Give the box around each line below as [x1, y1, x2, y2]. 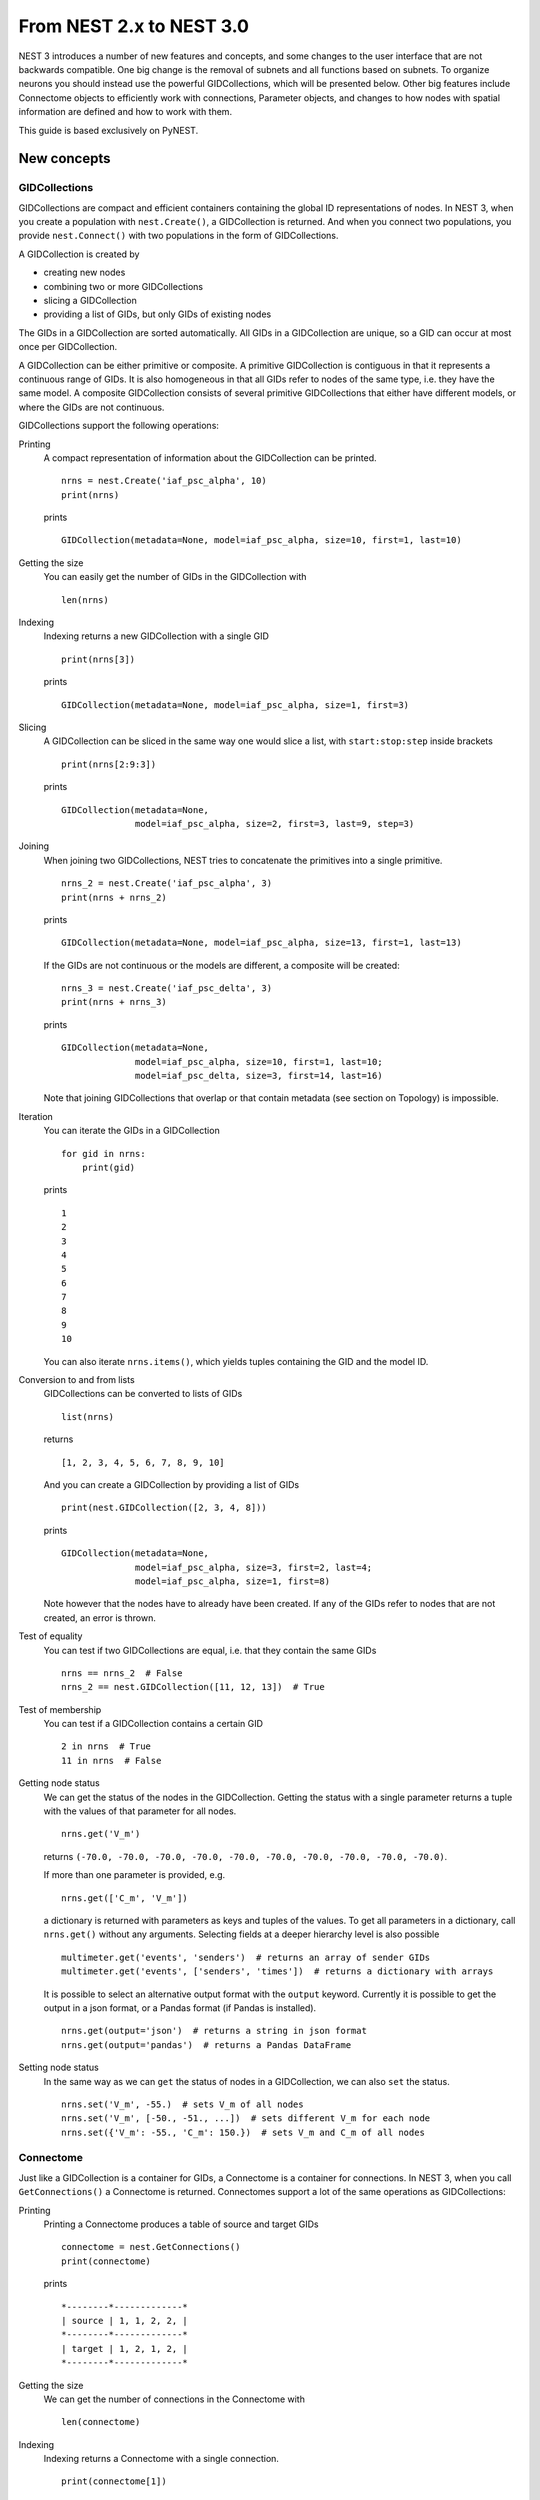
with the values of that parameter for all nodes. [43, 1805, 237, 1817]
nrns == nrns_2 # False [61, 1667, 183, 1679]
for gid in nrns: [61, 1148, 146, 1159]
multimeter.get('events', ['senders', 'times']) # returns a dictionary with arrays [61, 1966, 494, 1977]
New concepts [18, 150, 111, 167]
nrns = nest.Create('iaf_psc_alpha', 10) [61, 475, 267, 487]
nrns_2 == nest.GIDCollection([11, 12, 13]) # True [61, 1681, 325, 1693]
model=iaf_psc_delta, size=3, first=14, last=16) [135, 1070, 384, 1082]
